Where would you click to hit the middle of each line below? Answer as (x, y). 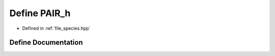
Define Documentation (46, 43)
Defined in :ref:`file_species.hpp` (56, 28)
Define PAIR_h (40, 13)
